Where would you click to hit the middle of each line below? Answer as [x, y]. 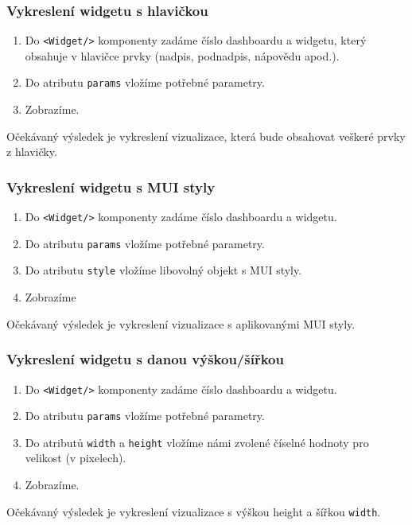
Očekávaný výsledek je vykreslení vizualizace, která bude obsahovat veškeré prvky [206, 136]
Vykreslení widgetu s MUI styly [111, 187]
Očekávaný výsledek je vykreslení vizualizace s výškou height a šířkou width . [194, 511]
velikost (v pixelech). [76, 458]
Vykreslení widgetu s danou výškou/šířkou [145, 359]
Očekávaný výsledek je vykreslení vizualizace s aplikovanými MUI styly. [181, 323]
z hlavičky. [32, 152]
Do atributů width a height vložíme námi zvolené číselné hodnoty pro [197, 442]
